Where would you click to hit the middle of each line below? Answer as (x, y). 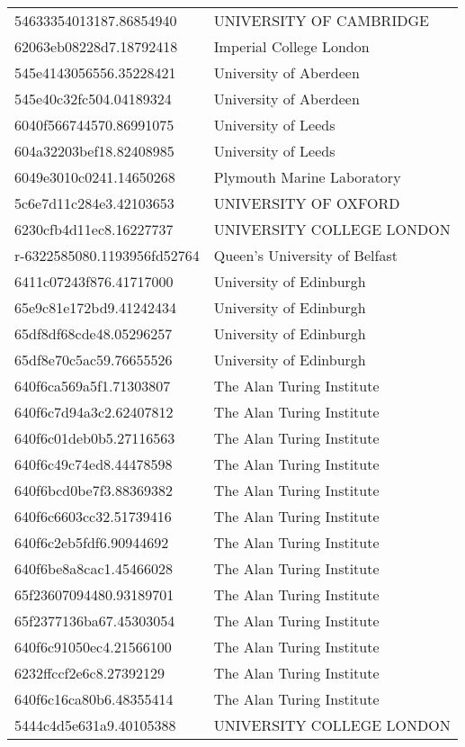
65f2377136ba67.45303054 (95, 621)
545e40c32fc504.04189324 (93, 99)
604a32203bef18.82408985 (94, 151)
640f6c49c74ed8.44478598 (94, 464)
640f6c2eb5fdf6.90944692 (92, 542)
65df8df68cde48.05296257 (94, 333)
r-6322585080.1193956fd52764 (107, 255)
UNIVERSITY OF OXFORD (307, 203)
